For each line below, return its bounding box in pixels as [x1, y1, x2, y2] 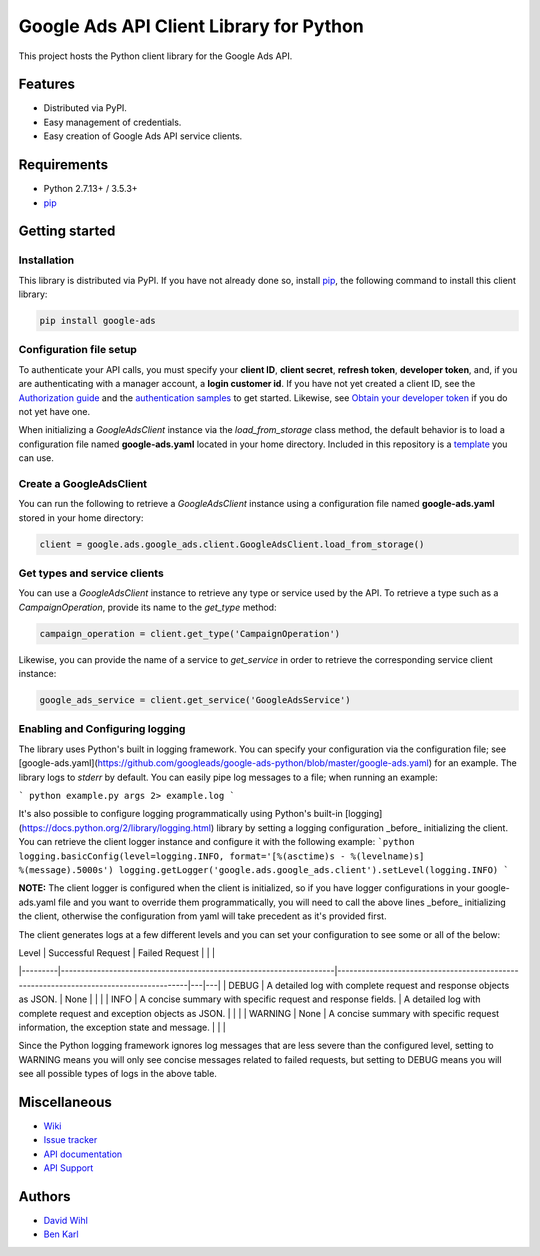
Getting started [18, 223, 116, 240]
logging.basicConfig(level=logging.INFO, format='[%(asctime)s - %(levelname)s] [18, 850, 425, 862]
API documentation [43, 1148, 123, 1160]
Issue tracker [43, 1134, 98, 1146]
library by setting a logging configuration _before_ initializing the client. [216, 821, 509, 834]
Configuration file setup [18, 343, 137, 357]
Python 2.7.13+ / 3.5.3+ [43, 183, 139, 195]
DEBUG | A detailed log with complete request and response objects [228, 979, 510, 991]
